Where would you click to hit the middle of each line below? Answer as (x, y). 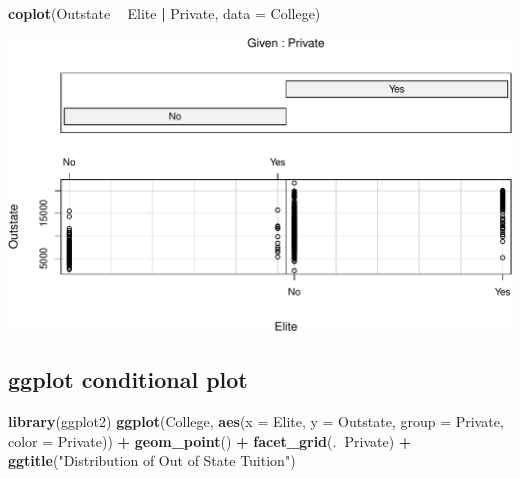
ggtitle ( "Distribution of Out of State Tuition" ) (152, 460)
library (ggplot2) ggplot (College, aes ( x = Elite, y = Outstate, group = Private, (256, 421)
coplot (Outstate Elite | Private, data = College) (164, 13)
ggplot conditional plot (128, 379)
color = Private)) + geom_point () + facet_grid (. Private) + (210, 440)
